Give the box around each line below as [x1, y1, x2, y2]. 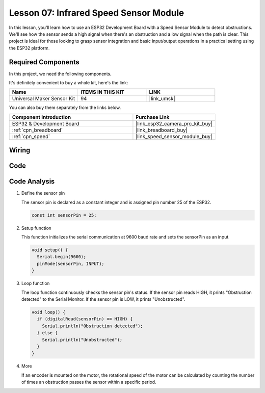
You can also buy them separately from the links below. [9, 105, 121, 110]
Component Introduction [12, 113, 71, 120]
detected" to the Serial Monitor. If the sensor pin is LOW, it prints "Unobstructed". [21, 296, 185, 302]
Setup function [21, 225, 52, 231]
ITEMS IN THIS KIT [80, 89, 125, 96]
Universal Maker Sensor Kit [12, 95, 76, 102]
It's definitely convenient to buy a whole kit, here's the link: [9, 80, 128, 86]
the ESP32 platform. [9, 45, 50, 51]
